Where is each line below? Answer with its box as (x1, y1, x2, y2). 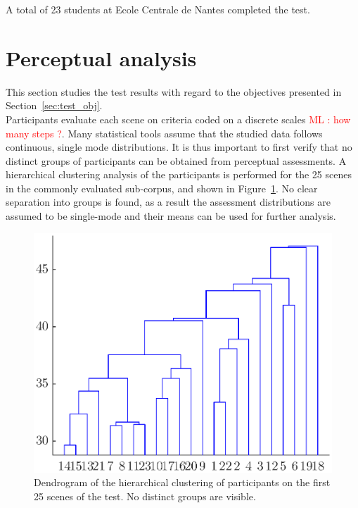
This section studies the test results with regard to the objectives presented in (6, 84, 342, 99)
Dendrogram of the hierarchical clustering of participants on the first (34, 475, 331, 490)
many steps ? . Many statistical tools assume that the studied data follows (6, 125, 323, 140)
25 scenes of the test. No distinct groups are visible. (34, 488, 256, 503)
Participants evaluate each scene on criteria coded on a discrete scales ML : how (6, 111, 351, 126)
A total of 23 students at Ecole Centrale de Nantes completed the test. (6, 2, 310, 16)
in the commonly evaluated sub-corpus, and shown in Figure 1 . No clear (6, 180, 318, 195)
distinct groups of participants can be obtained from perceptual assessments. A (6, 153, 347, 168)
